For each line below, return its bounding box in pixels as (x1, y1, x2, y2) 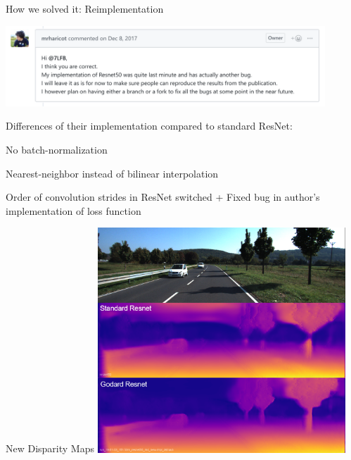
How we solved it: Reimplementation (6, 1, 164, 15)
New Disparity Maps (6, 441, 94, 456)
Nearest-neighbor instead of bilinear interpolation (6, 166, 219, 180)
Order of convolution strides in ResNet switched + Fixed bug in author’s (6, 189, 320, 204)
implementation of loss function (6, 203, 141, 218)
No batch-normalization (6, 142, 108, 157)
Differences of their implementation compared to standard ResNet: (6, 118, 293, 133)
